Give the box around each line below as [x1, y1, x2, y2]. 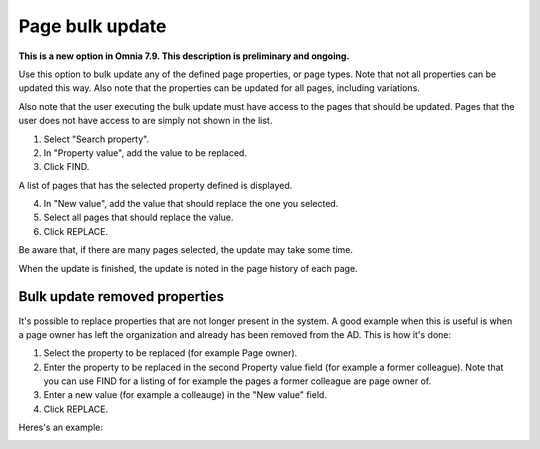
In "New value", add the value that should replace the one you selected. [43, 198, 339, 210]
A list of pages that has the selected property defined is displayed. [18, 179, 293, 191]
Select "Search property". [43, 133, 150, 145]
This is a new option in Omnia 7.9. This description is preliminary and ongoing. [18, 50, 350, 62]
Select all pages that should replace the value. [43, 211, 234, 224]
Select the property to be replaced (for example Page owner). [43, 347, 298, 359]
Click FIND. [43, 161, 90, 173]
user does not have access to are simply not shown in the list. [18, 115, 273, 127]
